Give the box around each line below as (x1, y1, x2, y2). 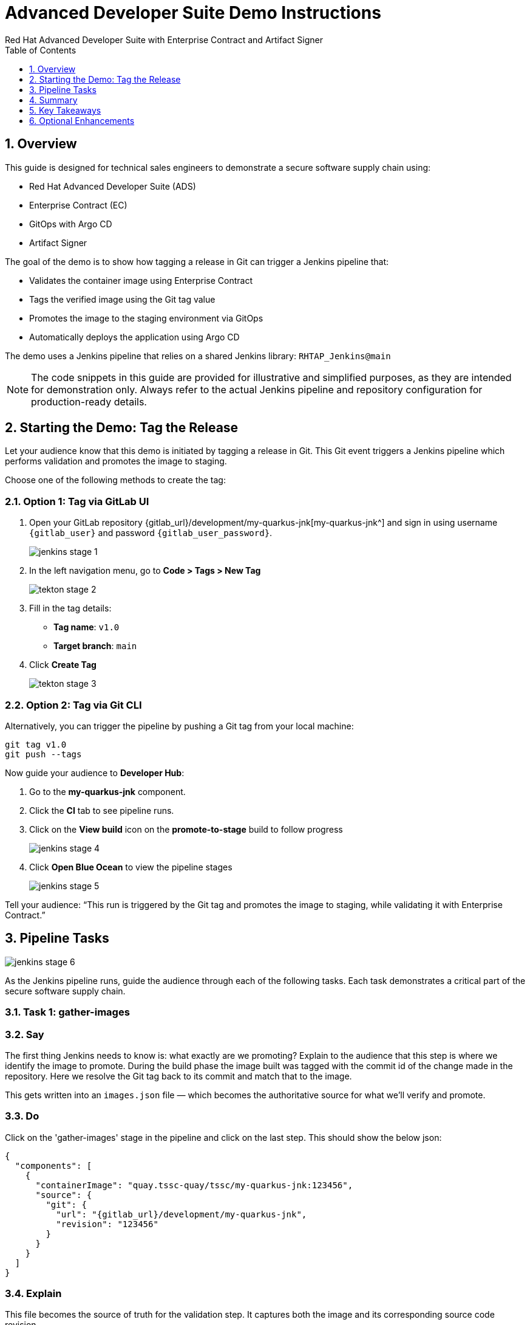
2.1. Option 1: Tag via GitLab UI (5, 495, 149, 508)
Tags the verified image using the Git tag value (29, 294, 216, 305)
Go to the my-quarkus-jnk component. (29, 786, 186, 797)
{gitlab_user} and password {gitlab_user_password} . (29, 528, 273, 539)
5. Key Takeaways (29, 105, 101, 115)
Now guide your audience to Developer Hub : (5, 767, 185, 778)
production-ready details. (31, 395, 147, 408)
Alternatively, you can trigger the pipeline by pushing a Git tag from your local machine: (5, 720, 354, 731)
